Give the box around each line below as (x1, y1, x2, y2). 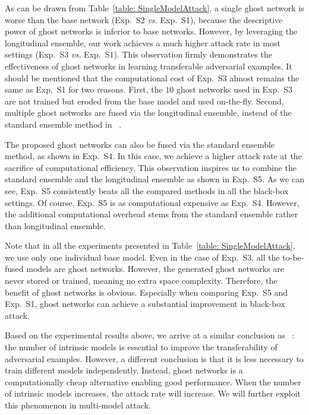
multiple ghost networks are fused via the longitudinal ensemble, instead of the (5, 106, 292, 119)
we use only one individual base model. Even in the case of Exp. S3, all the (5, 251, 280, 263)
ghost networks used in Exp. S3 (176, 83, 292, 96)
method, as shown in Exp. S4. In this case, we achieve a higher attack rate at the (5, 150, 302, 162)
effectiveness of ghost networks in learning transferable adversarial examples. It (5, 59, 292, 72)
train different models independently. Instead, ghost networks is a (5, 364, 243, 376)
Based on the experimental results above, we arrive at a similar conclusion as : (5, 329, 295, 341)
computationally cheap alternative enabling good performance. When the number (5, 375, 301, 388)
